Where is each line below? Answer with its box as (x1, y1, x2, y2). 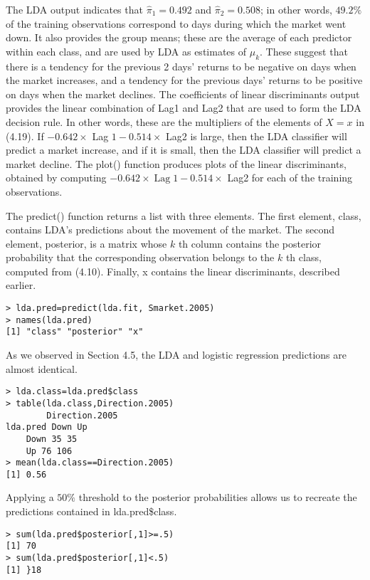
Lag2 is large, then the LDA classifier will (166, 128, 347, 143)
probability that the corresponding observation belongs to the (6, 250, 275, 265)
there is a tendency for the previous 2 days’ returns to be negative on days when (6, 58, 356, 73)
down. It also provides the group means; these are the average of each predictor (6, 30, 352, 45)
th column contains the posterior (178, 236, 322, 251)
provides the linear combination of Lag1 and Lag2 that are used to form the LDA (6, 100, 361, 115)
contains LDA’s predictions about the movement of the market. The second (6, 222, 334, 237)
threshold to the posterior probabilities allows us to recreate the (78, 490, 357, 505)
